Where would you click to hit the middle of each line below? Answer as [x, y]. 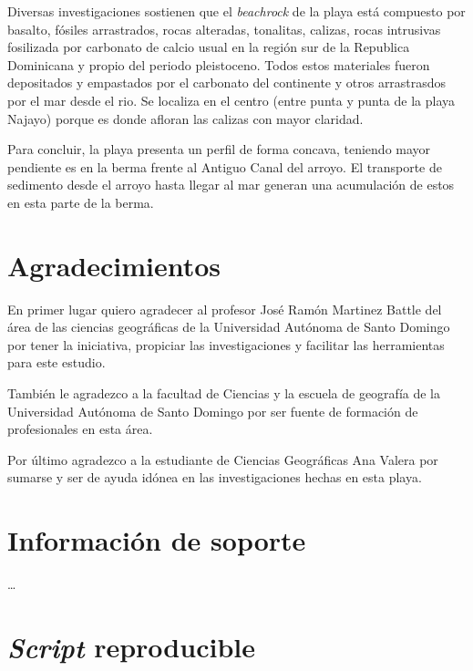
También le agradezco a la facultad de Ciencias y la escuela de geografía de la [224, 393]
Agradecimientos [114, 265]
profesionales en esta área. [80, 429]
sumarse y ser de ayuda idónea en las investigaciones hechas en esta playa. [215, 477]
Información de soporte [157, 540]
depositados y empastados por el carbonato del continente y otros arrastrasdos [227, 83]
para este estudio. [57, 362]
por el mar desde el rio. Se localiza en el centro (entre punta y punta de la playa [231, 100]
